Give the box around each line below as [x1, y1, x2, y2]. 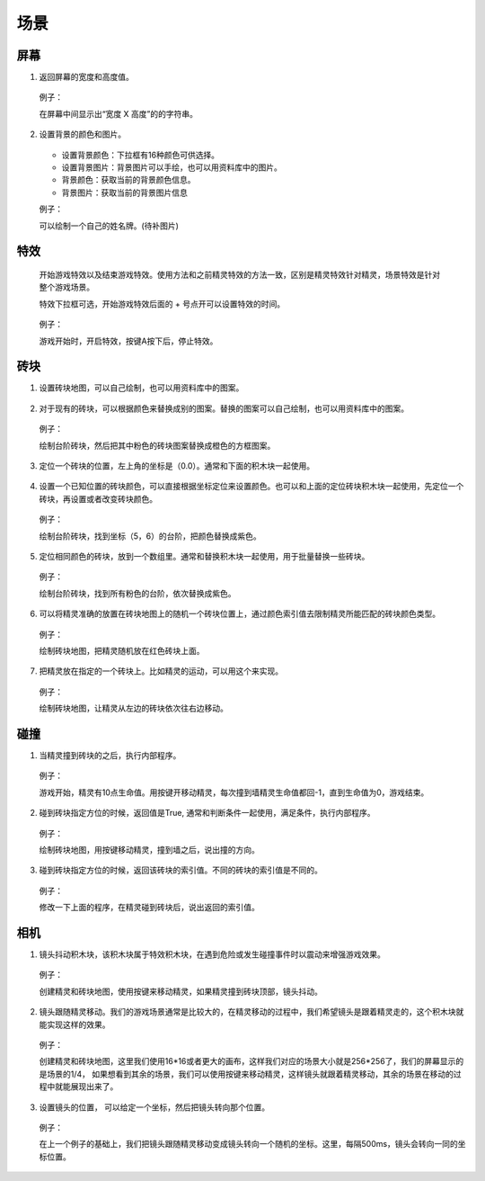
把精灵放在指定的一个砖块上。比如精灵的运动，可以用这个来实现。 [39, 666, 283, 676]
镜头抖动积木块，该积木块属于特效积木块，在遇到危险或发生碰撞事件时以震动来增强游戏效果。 [39, 949, 385, 960]
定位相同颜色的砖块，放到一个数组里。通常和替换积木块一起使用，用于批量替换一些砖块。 [39, 550, 370, 561]
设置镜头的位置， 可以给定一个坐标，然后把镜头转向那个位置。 [39, 1102, 269, 1113]
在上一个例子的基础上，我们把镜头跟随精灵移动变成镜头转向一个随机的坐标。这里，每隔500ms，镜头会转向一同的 [39, 1139, 458, 1150]
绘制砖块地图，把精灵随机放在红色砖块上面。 [39, 645, 205, 656]
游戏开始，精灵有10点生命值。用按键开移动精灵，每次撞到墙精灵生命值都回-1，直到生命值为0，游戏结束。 [39, 787, 429, 798]
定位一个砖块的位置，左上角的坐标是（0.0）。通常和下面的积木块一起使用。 [39, 461, 314, 471]
